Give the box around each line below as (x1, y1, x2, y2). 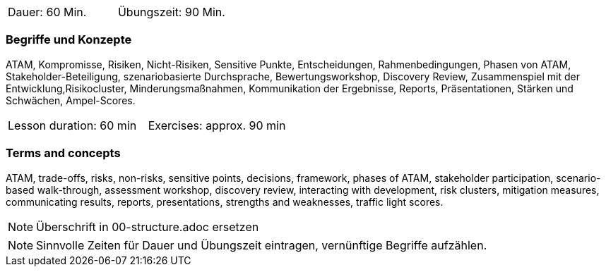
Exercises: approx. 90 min (148, 118, 286, 132)
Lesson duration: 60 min (8, 118, 137, 132)
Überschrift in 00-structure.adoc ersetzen (36, 219, 259, 234)
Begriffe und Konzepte (6, 32, 132, 47)
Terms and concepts (6, 146, 121, 161)
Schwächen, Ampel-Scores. (6, 94, 136, 106)
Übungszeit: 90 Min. (117, 5, 225, 19)
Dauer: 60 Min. (8, 5, 87, 19)
